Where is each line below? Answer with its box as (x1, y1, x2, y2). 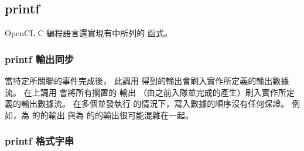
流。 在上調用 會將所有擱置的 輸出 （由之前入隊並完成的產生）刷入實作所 (5, 86, 286, 98)
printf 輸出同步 (5, 51, 74, 66)
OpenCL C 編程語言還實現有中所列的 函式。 (5, 27, 173, 39)
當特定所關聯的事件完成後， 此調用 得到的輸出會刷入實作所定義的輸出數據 (5, 75, 289, 87)
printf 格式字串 (5, 134, 74, 148)
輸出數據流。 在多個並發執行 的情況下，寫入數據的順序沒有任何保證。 (21, 97, 289, 110)
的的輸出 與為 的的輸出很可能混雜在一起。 (32, 108, 193, 121)
